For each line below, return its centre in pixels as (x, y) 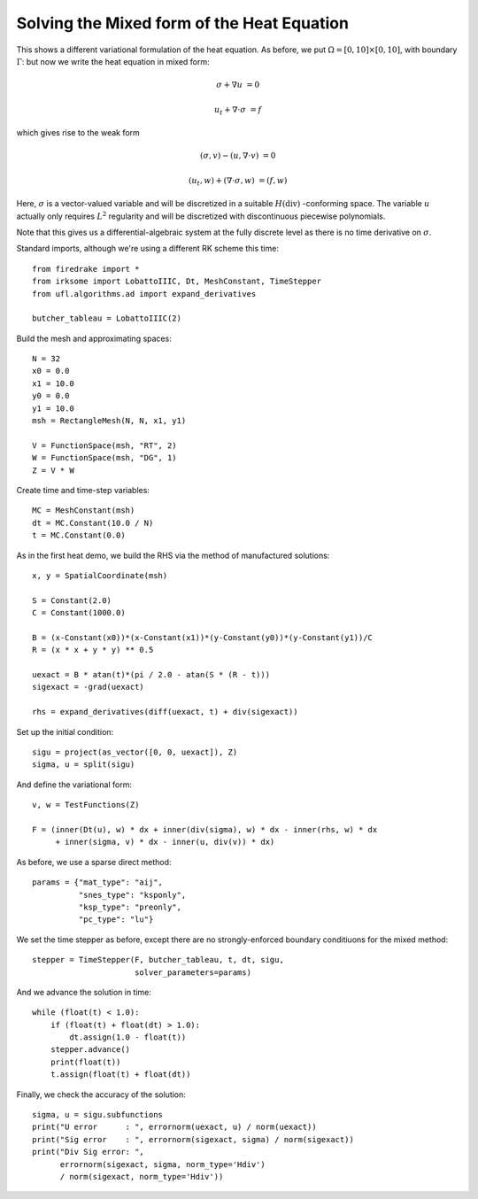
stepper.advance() (90, 1050)
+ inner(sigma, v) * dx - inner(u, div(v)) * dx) (165, 842)
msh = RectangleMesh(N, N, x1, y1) (109, 421)
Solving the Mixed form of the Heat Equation (183, 23)
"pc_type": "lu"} (116, 920)
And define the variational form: (74, 785)
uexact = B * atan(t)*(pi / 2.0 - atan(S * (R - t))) (151, 675)
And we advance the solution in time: (84, 992)
